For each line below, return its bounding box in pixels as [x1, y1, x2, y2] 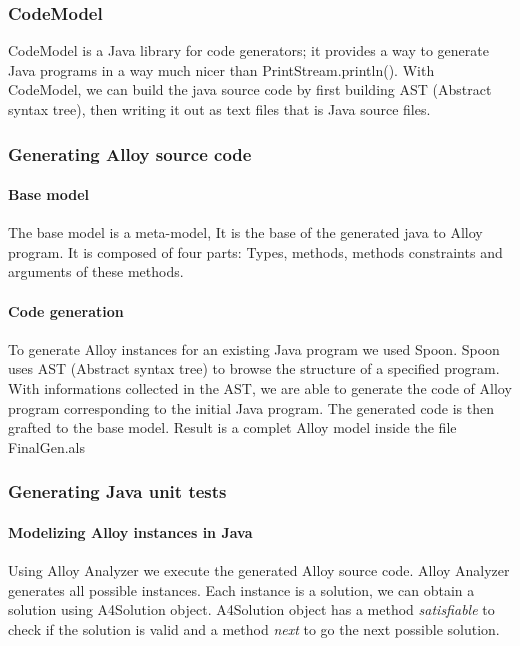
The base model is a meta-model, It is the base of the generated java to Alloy [8, 222, 483, 243]
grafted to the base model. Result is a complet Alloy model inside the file [8, 417, 457, 438]
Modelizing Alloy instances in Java [8, 521, 253, 542]
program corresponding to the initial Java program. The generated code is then [8, 397, 494, 418]
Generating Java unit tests [8, 479, 227, 504]
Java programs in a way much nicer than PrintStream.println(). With [8, 59, 435, 80]
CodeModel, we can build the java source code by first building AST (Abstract [8, 79, 492, 100]
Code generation [8, 300, 124, 321]
